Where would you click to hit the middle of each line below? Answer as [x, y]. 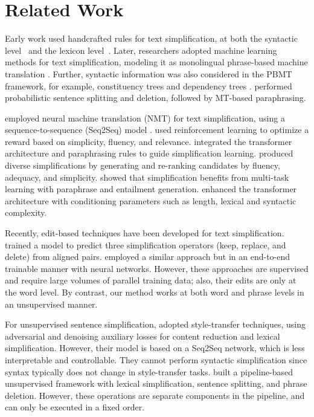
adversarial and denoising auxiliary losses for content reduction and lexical [143, 336]
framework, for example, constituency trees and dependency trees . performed [149, 86]
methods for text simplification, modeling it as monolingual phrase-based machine [156, 62]
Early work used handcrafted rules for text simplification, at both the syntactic [151, 38]
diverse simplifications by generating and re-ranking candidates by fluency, [143, 165]
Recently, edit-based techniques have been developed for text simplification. [145, 233]
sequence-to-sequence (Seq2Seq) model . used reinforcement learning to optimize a [157, 130]
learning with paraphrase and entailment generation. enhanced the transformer [151, 189]
